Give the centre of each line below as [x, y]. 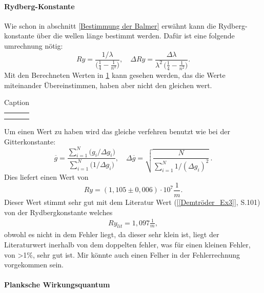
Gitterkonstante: [30, 141]
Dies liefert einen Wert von [46, 177]
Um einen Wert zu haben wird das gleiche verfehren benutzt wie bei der [117, 131]
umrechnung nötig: [34, 45]
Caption [17, 102]
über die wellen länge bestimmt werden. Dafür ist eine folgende [136, 36]
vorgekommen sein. [34, 265]
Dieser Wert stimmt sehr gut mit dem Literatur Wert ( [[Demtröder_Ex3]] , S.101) [132, 202]
